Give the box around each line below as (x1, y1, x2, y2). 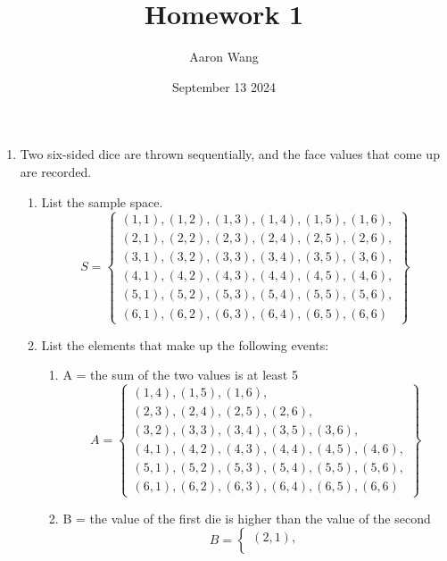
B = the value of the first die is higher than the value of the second (62, 508, 431, 527)
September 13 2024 (172, 77, 276, 96)
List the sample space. (41, 192, 163, 211)
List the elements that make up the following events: (41, 335, 329, 354)
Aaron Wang (189, 47, 259, 66)
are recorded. (20, 162, 92, 180)
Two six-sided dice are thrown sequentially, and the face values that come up (20, 145, 440, 163)
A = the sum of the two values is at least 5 (62, 365, 298, 384)
